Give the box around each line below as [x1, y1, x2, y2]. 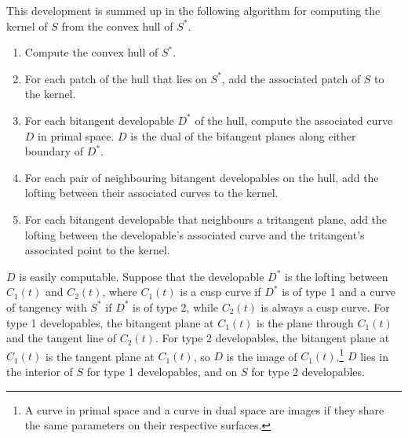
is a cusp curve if [180, 283, 261, 300]
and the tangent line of [6, 330, 117, 346]
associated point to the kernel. [24, 242, 170, 258]
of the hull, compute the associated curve [195, 111, 393, 128]
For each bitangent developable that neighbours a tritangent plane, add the [24, 210, 388, 227]
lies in [360, 348, 389, 364]
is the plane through [257, 314, 354, 330]
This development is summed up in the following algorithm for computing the [6, 2, 381, 18]
